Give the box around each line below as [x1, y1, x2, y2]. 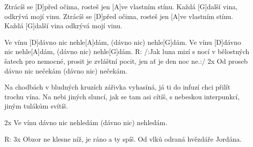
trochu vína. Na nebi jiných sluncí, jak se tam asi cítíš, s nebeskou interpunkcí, [4, 91, 240, 101]
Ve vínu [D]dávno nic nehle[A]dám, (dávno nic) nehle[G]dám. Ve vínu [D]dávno [4, 37, 241, 47]
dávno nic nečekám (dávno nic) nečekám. [4, 65, 127, 75]
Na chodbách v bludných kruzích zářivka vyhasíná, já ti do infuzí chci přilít [4, 82, 231, 92]
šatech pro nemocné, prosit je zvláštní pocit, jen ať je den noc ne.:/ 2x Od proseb [4, 55, 248, 66]
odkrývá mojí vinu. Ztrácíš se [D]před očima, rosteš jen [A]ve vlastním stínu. [4, 11, 234, 21]
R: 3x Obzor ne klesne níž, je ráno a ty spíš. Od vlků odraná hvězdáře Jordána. [4, 133, 242, 144]
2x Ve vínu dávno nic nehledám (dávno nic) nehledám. [4, 117, 168, 127]
